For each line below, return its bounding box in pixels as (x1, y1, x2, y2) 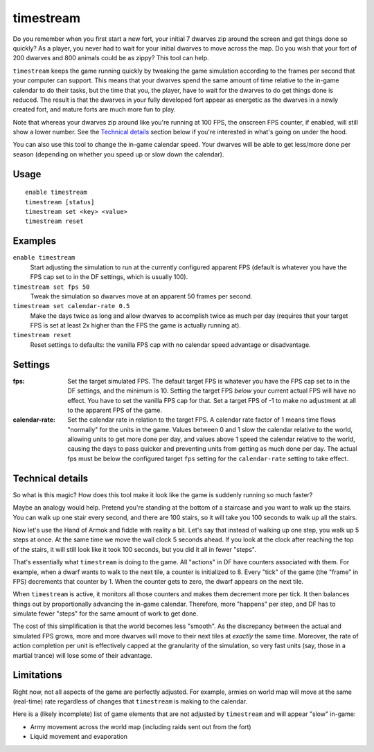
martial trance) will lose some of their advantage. (12, 651, 152, 659)
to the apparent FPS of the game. (67, 406, 163, 414)
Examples (12, 235, 57, 247)
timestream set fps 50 (12, 283, 90, 291)
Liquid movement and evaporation (30, 733, 128, 741)
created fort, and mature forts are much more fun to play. (12, 105, 176, 114)
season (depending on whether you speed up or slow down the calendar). (12, 150, 224, 159)
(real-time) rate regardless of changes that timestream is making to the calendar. (12, 697, 248, 706)
